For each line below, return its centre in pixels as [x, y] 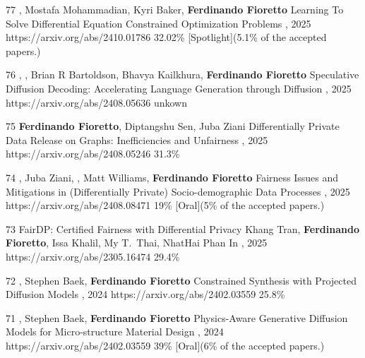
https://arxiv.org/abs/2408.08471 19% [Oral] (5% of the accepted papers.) [165, 205]
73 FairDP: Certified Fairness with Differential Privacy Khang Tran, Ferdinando [182, 228]
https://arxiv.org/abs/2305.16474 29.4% [93, 256]
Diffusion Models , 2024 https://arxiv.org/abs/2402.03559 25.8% [145, 294]
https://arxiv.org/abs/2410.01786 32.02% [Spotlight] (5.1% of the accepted [166, 37]
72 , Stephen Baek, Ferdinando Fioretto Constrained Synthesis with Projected [181, 280]
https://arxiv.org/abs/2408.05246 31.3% [93, 154]
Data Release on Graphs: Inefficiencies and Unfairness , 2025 [137, 139]
